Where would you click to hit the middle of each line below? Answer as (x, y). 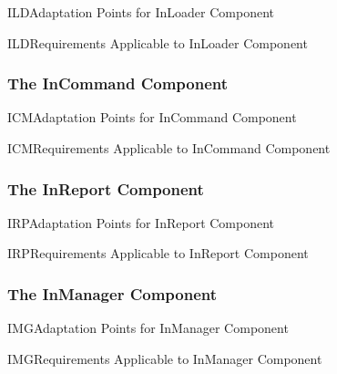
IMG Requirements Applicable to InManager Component (165, 358)
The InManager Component (112, 293)
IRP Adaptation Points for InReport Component (141, 222)
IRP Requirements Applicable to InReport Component (158, 253)
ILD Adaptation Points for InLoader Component (141, 12)
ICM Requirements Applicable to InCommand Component (169, 148)
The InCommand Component (118, 83)
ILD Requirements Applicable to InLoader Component (158, 42)
